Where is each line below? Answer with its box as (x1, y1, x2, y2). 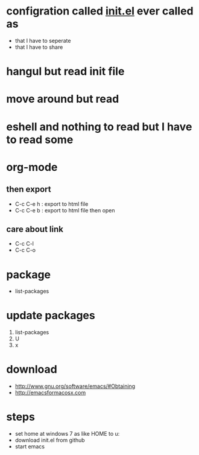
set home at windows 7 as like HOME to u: (14, 430, 120, 437)
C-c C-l (14, 240, 34, 247)
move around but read (6, 92, 119, 106)
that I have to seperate (14, 37, 71, 44)
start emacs (14, 443, 45, 450)
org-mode (6, 160, 58, 174)
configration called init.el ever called (6, 4, 194, 18)
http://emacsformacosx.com (14, 389, 86, 396)
